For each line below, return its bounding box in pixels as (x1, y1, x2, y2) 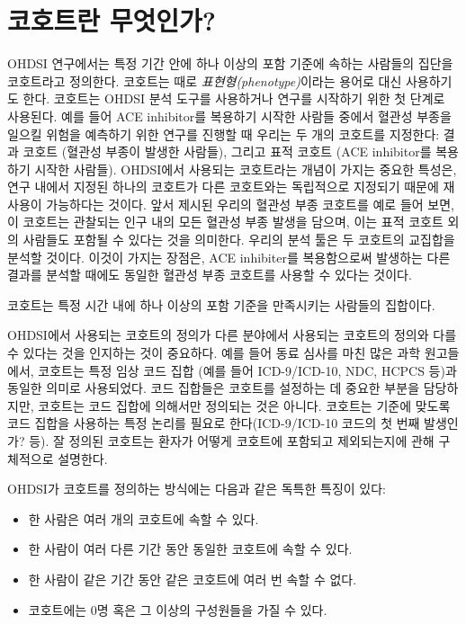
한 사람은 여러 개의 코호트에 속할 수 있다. (28, 509, 259, 528)
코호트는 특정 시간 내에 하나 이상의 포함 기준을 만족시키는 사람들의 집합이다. (7, 295, 435, 314)
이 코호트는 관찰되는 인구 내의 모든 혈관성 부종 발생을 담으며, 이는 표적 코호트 (7, 212, 444, 231)
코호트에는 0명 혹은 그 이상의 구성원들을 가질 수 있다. (28, 600, 327, 619)
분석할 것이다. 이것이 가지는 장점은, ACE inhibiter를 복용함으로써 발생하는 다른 (7, 247, 451, 266)
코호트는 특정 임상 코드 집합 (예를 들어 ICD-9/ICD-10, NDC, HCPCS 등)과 (38, 361, 457, 379)
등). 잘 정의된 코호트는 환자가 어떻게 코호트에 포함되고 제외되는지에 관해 (29, 432, 435, 450)
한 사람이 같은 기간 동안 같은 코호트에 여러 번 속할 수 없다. (28, 569, 357, 588)
